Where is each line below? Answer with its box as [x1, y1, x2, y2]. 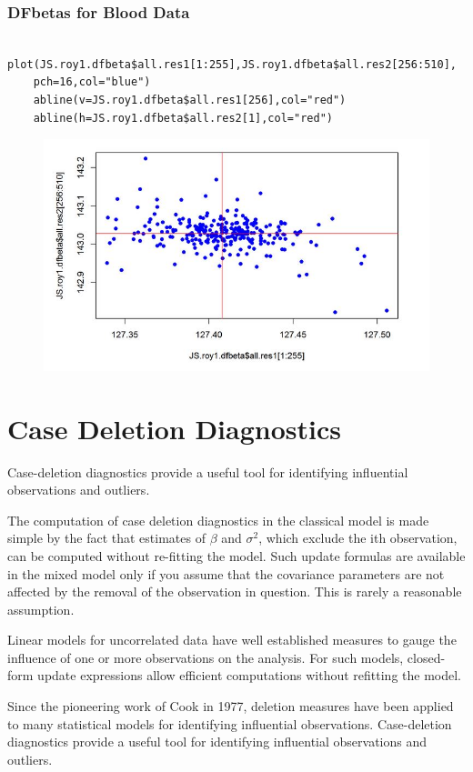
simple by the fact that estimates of [7, 528, 206, 547]
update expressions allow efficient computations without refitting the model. [37, 666, 461, 685]
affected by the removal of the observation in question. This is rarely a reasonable [7, 582, 462, 601]
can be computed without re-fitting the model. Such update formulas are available [7, 546, 466, 565]
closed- [407, 647, 446, 667]
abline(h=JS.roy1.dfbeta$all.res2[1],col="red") [33, 111, 333, 125]
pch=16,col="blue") [33, 75, 151, 89]
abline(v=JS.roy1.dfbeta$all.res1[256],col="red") [33, 94, 347, 106]
